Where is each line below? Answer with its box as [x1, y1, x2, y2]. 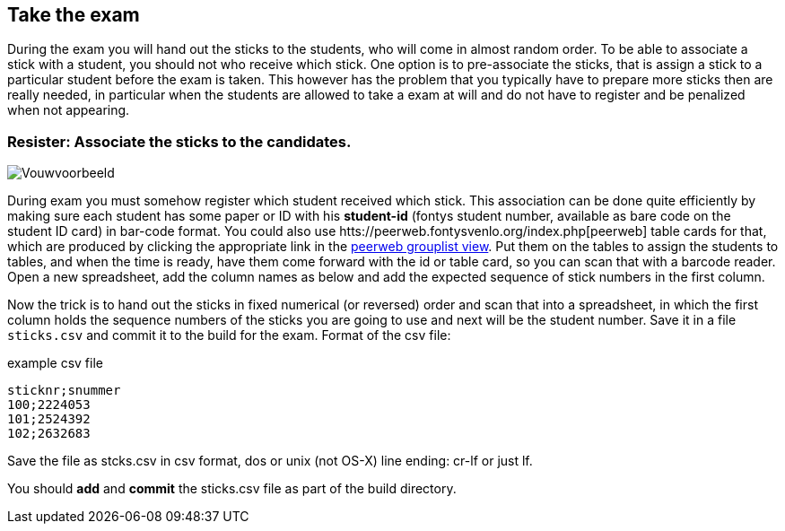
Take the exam [7, 4, 140, 26]
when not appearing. [7, 102, 130, 118]
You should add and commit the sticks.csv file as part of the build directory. [7, 481, 457, 497]
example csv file [7, 355, 103, 371]
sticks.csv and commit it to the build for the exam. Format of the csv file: [7, 327, 451, 344]
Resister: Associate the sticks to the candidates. [7, 132, 352, 151]
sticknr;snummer [7, 383, 121, 398]
